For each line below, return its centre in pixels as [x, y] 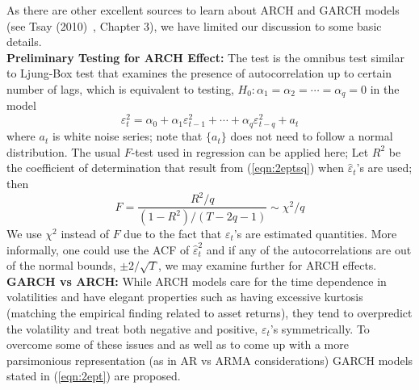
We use [24, 234]
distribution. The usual [64, 151]
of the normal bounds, [61, 265]
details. [24, 42]
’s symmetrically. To [320, 328]
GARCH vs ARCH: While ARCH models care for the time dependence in [197, 281]
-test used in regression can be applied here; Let [250, 151]
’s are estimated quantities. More [315, 234]
